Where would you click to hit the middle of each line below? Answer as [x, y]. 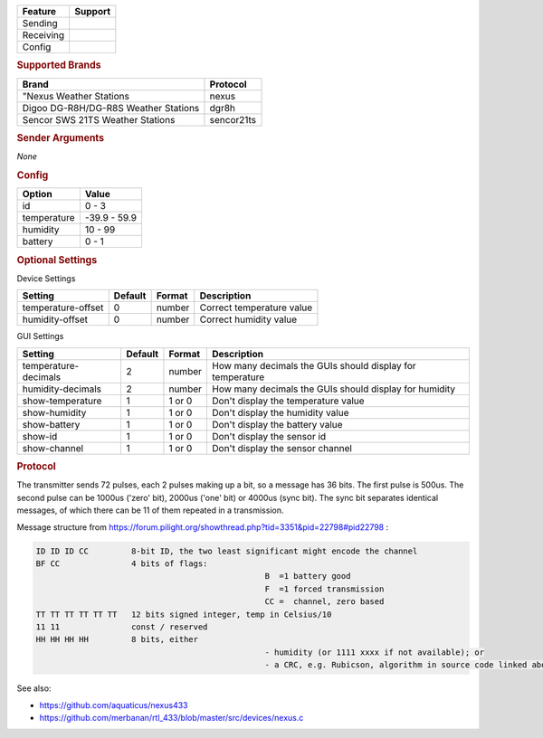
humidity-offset [55, 319]
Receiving [43, 35]
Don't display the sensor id [269, 436]
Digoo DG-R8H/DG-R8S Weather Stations [111, 108]
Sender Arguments [60, 138]
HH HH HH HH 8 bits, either [117, 639]
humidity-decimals [62, 389]
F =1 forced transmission [324, 589]
